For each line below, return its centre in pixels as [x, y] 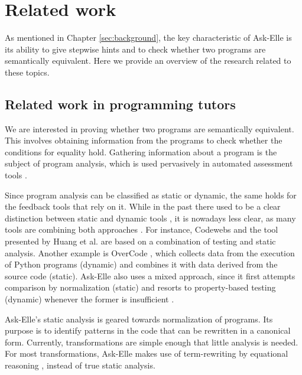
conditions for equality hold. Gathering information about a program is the [141, 151]
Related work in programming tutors [120, 104]
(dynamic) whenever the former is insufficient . [90, 299]
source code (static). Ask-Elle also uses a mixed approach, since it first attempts [150, 275]
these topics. [27, 72]
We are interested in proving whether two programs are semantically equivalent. [150, 128]
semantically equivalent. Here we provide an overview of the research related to [148, 61]
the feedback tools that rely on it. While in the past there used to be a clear [143, 206]
